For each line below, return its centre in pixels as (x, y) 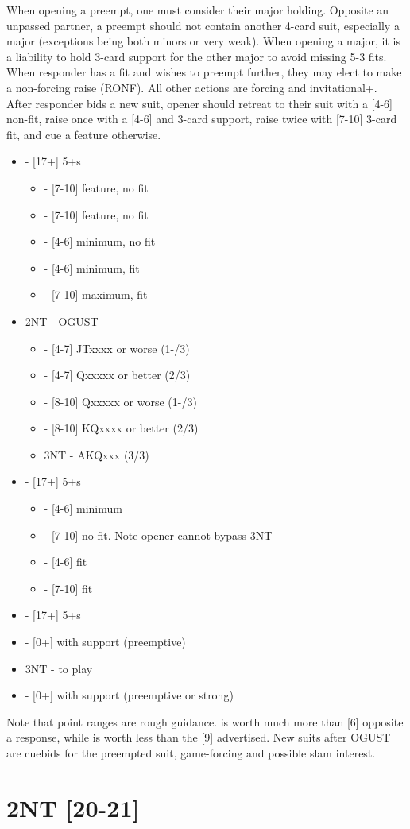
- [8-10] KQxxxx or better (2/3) (121, 428)
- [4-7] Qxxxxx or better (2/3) (117, 375)
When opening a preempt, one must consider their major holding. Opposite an (198, 10)
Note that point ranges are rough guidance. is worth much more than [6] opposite (205, 721)
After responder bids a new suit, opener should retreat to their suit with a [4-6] (200, 103)
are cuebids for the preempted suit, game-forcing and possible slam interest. (191, 753)
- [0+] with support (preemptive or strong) (129, 695)
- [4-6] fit (66, 562)
